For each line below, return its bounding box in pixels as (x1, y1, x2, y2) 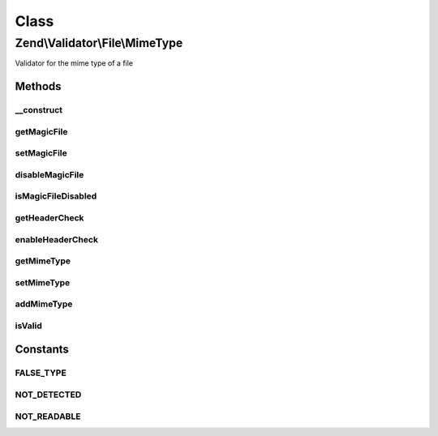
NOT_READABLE (15, 410, 81, 421)
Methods (15, 79, 62, 93)
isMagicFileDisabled (15, 190, 97, 202)
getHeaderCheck (15, 212, 84, 223)
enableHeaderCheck (15, 233, 99, 245)
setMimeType (15, 276, 71, 288)
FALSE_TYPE (15, 367, 67, 378)
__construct (15, 105, 63, 116)
